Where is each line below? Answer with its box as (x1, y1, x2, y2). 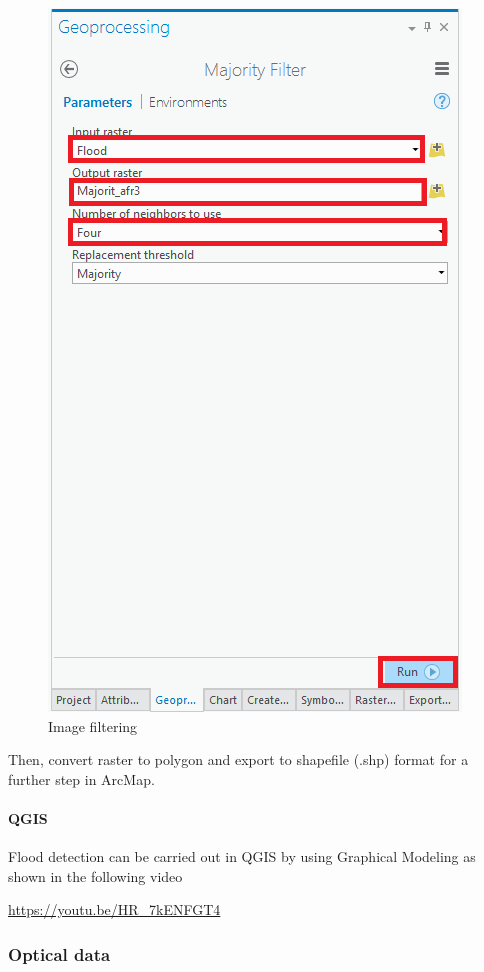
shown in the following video (8, 865, 183, 886)
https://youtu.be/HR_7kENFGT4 (8, 899, 221, 920)
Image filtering (48, 715, 138, 736)
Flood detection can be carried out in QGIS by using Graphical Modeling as (8, 846, 476, 867)
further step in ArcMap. (8, 768, 155, 789)
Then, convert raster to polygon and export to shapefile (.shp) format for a (8, 749, 469, 770)
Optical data (8, 941, 111, 966)
